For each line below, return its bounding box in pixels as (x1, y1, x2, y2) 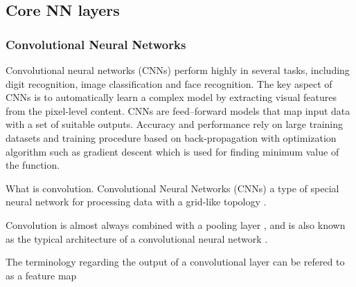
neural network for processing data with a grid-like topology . (6, 194, 267, 209)
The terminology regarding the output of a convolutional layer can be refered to (6, 254, 345, 269)
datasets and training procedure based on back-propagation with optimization (6, 130, 337, 145)
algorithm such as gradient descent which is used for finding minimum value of (6, 144, 339, 158)
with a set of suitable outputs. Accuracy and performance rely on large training (6, 117, 343, 131)
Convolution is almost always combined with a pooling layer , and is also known (6, 217, 346, 232)
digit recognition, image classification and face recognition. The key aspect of (6, 76, 332, 91)
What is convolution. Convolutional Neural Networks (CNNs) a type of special (6, 180, 339, 195)
